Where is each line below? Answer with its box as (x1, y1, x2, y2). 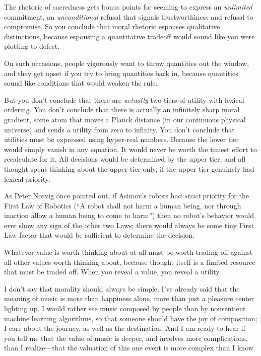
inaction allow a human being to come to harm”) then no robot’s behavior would (4, 210, 254, 221)
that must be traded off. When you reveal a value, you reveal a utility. (4, 266, 221, 277)
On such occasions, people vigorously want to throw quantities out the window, (4, 57, 249, 68)
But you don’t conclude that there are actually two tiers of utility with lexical (4, 94, 244, 105)
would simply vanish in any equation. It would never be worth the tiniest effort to (4, 144, 257, 154)
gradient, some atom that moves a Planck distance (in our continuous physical (4, 114, 246, 124)
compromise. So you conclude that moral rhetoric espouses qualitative (4, 21, 220, 32)
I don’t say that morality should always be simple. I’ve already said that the (4, 283, 240, 294)
